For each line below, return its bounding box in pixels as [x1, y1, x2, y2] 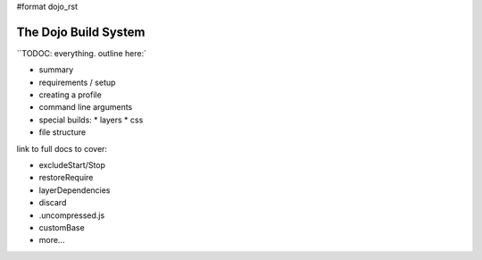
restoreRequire [38, 172, 94, 183]
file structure [38, 127, 87, 138]
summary [38, 64, 74, 75]
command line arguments [38, 102, 133, 113]
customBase [38, 222, 85, 232]
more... [38, 235, 65, 246]
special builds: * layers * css [38, 114, 144, 125]
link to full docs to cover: [16, 143, 107, 154]
